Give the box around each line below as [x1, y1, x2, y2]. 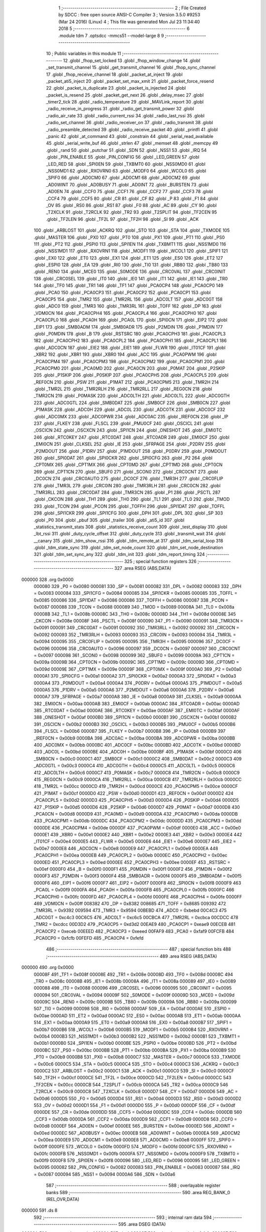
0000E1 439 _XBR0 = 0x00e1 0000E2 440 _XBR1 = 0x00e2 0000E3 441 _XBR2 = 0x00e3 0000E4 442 [33, 832, 242, 838]
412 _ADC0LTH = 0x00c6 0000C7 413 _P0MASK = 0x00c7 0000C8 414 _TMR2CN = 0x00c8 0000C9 [33, 769, 240, 776]
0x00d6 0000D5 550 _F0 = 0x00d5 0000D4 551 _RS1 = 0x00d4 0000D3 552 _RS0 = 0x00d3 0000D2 [33, 1095, 241, 1101]
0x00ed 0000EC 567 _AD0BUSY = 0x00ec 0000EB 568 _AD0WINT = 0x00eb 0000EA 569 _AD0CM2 [33, 1130, 240, 1136]
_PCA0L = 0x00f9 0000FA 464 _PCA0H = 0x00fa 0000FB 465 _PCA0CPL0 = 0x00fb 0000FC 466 [33, 887, 234, 893]
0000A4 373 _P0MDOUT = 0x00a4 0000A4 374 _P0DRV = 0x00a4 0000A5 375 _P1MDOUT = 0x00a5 [33, 680, 242, 686]
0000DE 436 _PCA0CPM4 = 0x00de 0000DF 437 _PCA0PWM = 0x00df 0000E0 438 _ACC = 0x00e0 [33, 824, 241, 830]
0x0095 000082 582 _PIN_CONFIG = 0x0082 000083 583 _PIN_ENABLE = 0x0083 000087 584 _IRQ [33, 1164, 240, 1170]
